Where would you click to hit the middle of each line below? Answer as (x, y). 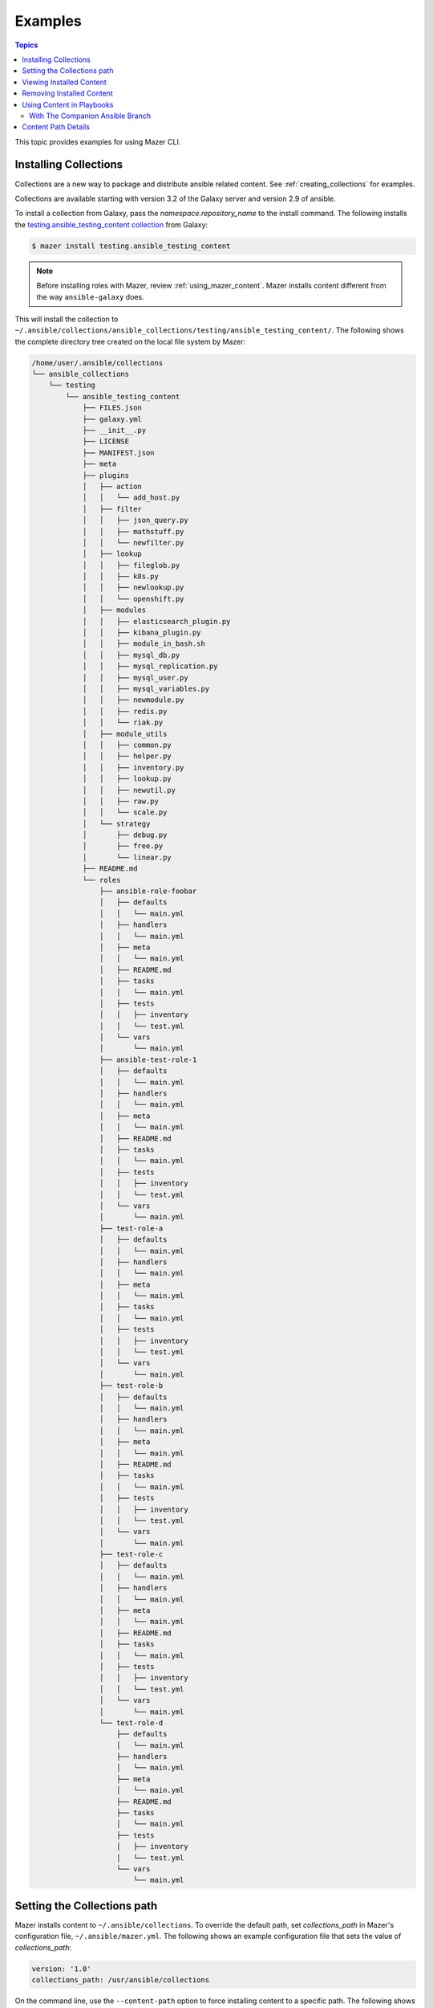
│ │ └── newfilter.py (133, 543)
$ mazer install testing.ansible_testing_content (131, 246)
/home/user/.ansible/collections (97, 363)
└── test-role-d (131, 1722)
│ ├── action (112, 486)
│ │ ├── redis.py (125, 711)
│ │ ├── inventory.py (133, 767)
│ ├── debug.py (125, 835)
